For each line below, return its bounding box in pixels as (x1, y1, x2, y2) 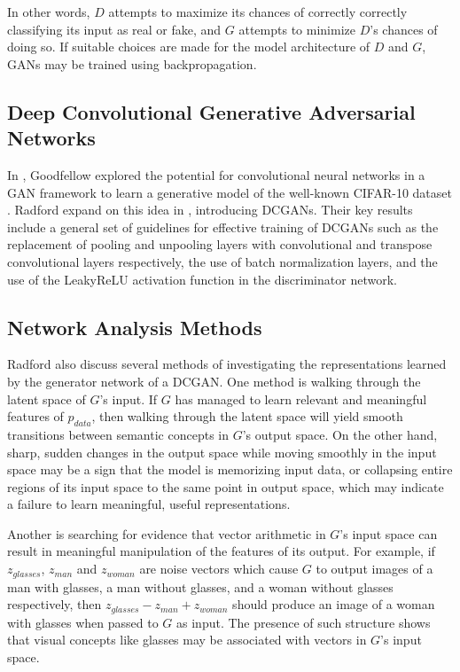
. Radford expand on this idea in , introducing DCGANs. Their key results (7, 200, 413, 219)
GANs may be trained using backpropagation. (7, 54, 257, 73)
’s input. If (99, 389, 158, 408)
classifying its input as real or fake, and (7, 20, 222, 38)
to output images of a (316, 559, 433, 578)
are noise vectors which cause (139, 559, 299, 578)
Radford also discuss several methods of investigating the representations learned (7, 355, 447, 373)
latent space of (7, 389, 86, 408)
